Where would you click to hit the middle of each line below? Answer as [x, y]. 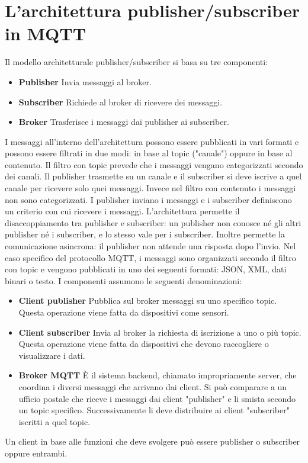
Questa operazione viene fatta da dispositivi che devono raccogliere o [144, 344]
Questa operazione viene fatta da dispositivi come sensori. [124, 312]
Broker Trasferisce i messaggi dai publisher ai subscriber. [124, 122]
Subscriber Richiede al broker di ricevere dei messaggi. [121, 102]
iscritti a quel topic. [54, 421]
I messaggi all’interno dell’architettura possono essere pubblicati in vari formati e [152, 141]
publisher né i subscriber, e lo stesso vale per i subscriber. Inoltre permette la [145, 234]
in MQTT [46, 33]
